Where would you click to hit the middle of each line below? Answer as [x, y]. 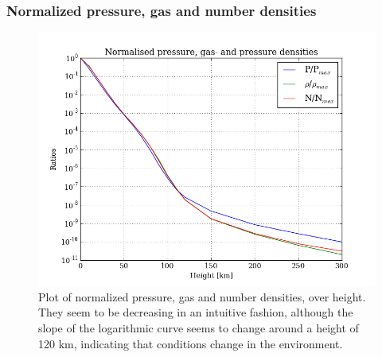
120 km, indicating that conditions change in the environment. [191, 343]
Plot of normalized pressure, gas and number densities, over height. [202, 296]
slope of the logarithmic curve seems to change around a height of [199, 328]
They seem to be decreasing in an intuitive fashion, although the [196, 312]
